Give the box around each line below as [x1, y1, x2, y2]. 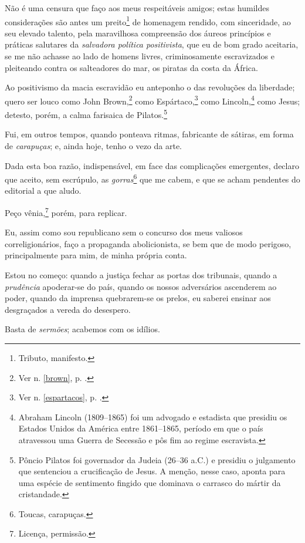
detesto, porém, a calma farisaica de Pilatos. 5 [5, 107, 167, 120]
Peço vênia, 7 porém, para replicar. [5, 204, 127, 218]
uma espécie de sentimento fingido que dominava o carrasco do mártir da [18, 476, 281, 488]
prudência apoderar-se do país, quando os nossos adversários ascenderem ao [5, 280, 277, 292]
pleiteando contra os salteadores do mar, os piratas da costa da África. [5, 61, 258, 73]
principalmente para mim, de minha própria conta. [5, 249, 187, 261]
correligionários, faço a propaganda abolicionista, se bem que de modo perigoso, [5, 237, 292, 249]
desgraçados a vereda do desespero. [5, 303, 131, 315]
